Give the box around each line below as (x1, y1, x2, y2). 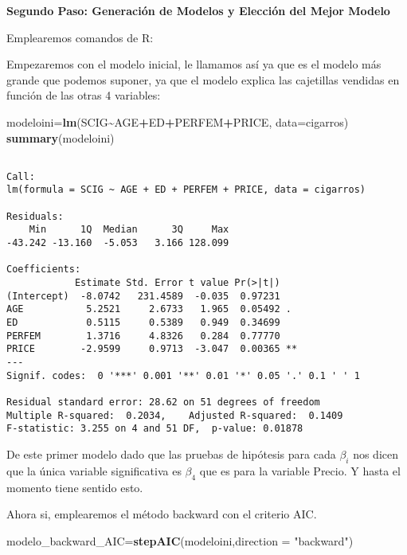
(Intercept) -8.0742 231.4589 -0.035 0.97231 (6, 290, 280, 302)
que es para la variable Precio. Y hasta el (199, 462, 401, 479)
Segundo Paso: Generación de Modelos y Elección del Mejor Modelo (6, 2, 390, 18)
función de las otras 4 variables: (6, 87, 161, 104)
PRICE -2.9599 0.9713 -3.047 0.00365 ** (6, 343, 298, 355)
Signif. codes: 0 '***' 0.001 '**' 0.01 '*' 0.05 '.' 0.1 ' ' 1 (6, 369, 360, 381)
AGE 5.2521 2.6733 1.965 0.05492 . (6, 303, 292, 315)
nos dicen (353, 445, 399, 462)
